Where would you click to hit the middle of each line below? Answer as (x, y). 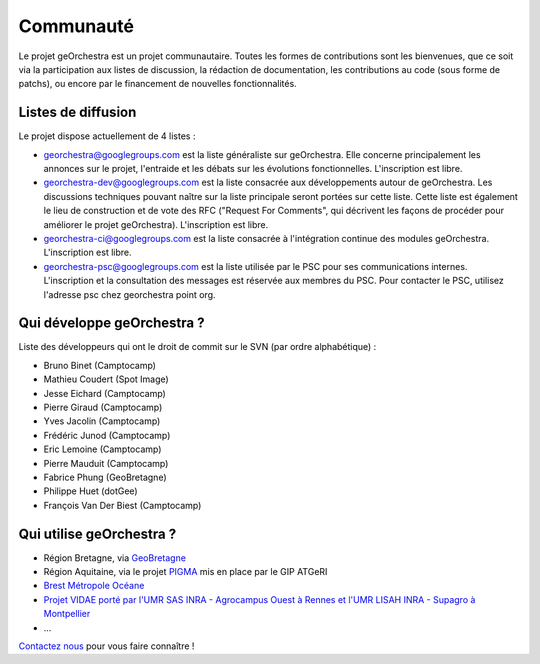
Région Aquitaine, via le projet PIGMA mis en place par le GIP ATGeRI (185, 572)
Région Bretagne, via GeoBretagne (115, 557)
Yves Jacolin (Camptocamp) (102, 421)
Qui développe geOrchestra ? (111, 323)
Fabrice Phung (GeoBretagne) (105, 477)
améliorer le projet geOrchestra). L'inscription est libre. (156, 224)
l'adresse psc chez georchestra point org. (129, 294)
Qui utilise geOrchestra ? (97, 533)
